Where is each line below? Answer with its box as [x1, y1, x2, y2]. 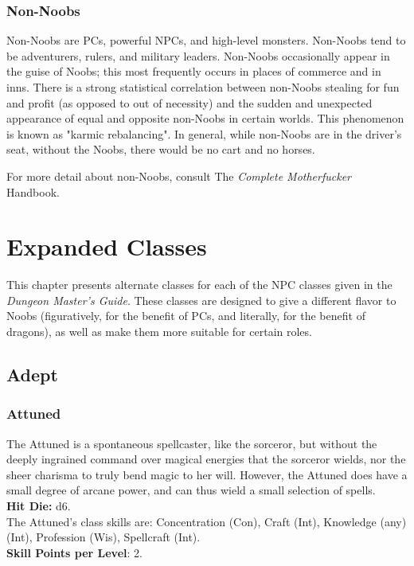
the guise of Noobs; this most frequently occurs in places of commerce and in [6, 63, 381, 80]
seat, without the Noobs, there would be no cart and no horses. [6, 141, 315, 158]
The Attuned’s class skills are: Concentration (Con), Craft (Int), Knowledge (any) [6, 513, 407, 529]
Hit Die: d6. [6, 498, 71, 514]
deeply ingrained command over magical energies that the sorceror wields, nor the [6, 451, 406, 467]
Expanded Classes [6, 230, 207, 263]
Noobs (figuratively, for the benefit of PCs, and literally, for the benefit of [6, 307, 365, 324]
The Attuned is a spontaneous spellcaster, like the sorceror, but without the [6, 435, 377, 451]
